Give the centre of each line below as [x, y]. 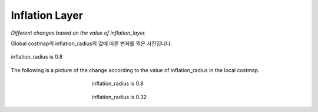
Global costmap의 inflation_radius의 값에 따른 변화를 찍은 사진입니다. [92, 43]
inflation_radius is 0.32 [120, 97]
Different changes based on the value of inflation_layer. [79, 33]
